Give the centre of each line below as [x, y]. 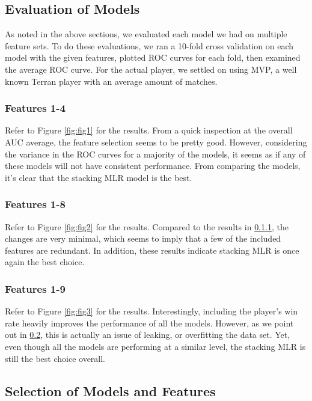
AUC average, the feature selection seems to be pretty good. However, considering [156, 142]
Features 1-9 [35, 288]
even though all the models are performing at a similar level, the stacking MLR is [155, 346]
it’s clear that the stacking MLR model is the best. [99, 177]
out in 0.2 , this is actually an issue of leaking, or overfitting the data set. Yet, [148, 335]
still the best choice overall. [55, 358]
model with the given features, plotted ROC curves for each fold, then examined [153, 57]
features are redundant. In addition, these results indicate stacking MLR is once [152, 250]
